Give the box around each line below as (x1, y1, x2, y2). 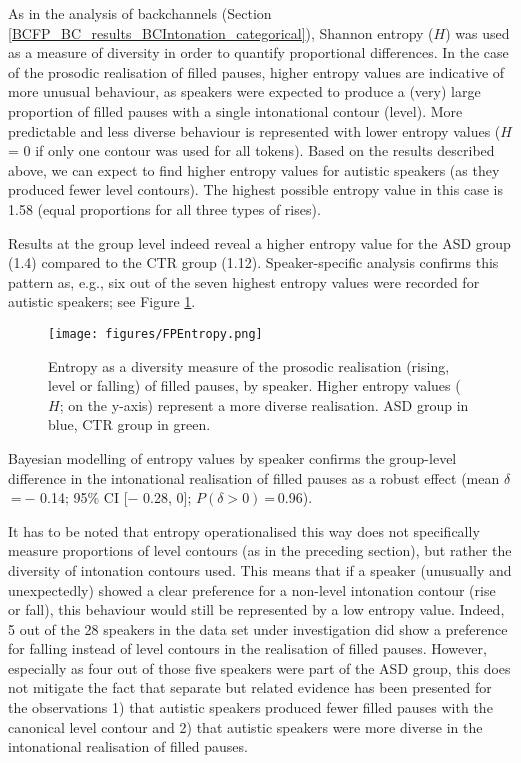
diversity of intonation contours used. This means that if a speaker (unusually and (8, 559, 512, 580)
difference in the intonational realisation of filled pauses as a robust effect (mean (8, 467, 500, 488)
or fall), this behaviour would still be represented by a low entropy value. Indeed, (8, 599, 505, 620)
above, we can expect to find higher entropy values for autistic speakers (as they (8, 159, 500, 180)
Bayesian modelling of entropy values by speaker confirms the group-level (8, 447, 457, 468)
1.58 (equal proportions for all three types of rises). (8, 198, 321, 219)
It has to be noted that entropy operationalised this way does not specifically (8, 520, 480, 541)
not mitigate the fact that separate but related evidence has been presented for (8, 677, 492, 698)
